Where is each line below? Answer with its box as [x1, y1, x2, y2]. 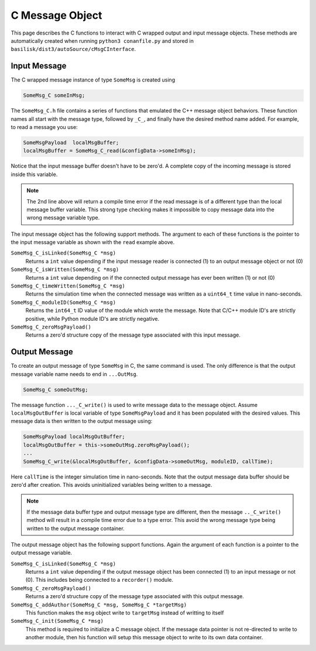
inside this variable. [11, 171, 58, 178]
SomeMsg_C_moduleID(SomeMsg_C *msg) [11, 299, 116, 306]
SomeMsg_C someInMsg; [23, 92, 85, 99]
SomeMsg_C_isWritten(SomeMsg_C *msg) [11, 266, 119, 273]
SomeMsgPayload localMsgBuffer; [23, 139, 119, 146]
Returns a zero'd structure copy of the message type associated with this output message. [25, 593, 244, 600]
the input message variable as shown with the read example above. [11, 239, 175, 246]
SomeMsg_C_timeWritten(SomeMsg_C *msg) [11, 283, 125, 290]
